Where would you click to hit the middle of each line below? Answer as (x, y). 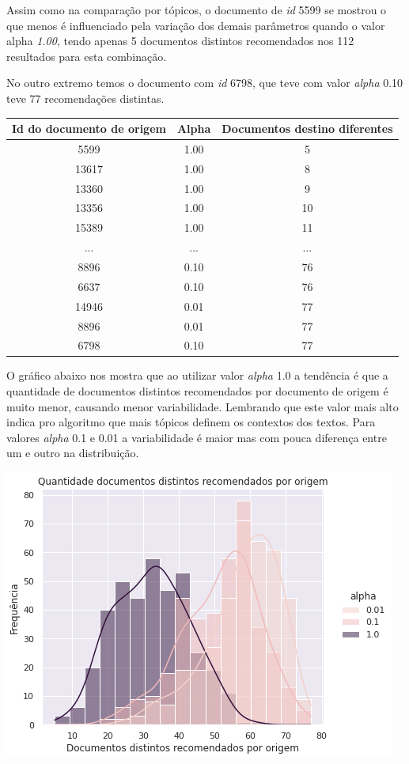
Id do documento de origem (89, 129)
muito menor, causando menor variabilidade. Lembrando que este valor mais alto (203, 406)
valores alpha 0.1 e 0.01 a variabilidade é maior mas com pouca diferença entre (197, 437)
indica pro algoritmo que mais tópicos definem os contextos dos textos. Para (191, 422)
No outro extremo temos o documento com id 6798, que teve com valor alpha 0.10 (205, 83)
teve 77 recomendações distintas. (85, 98)
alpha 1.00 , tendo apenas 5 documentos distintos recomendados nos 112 (180, 41)
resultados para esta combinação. (87, 56)
